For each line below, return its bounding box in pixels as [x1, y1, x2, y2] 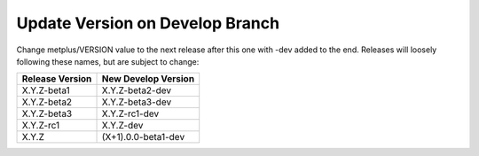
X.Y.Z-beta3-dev [101, 96, 172, 108]
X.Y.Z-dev [101, 120, 144, 132]
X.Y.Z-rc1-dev [101, 107, 160, 120]
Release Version [21, 73, 92, 85]
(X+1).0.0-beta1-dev [101, 131, 185, 144]
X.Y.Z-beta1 [21, 84, 70, 97]
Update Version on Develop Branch [16, 13, 279, 33]
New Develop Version [101, 73, 195, 85]
